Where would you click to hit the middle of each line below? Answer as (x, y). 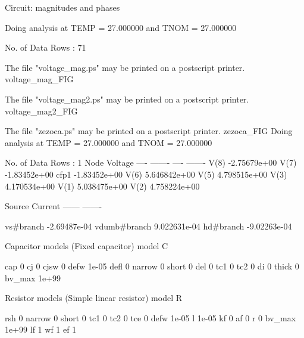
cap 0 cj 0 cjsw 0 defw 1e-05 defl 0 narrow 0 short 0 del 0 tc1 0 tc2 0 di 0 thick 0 (152, 266)
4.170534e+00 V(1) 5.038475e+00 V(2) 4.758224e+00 (102, 186)
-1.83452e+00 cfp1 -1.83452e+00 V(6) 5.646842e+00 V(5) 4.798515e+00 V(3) (146, 174)
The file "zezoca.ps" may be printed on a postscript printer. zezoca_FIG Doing (149, 131)
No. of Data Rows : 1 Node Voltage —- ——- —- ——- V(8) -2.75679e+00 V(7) (151, 162)
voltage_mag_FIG (39, 79)
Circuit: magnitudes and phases (62, 7)
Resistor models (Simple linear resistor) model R (94, 298)
